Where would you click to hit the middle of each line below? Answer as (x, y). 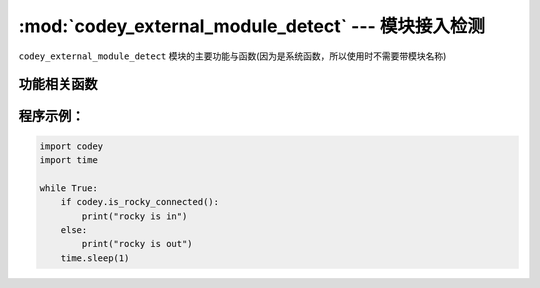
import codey (71, 146)
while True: (69, 188)
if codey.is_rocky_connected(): (140, 202)
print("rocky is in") (134, 216)
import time (69, 159)
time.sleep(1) (95, 258)
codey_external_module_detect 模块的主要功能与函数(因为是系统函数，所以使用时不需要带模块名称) (232, 56)
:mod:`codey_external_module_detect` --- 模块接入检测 (251, 26)
